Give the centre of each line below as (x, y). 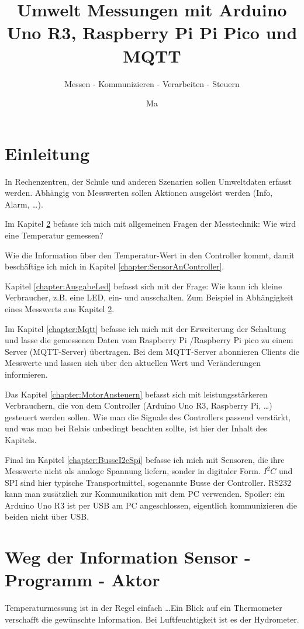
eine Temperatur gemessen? (54, 235)
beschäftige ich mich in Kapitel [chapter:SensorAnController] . (115, 266)
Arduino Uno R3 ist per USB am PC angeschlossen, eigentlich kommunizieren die (151, 505)
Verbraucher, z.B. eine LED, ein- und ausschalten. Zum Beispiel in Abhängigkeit (149, 297)
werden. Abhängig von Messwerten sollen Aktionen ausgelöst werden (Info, (139, 193)
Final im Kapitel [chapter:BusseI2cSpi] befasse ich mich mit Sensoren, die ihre (145, 459)
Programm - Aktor (82, 580)
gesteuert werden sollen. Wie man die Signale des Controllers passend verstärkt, (148, 417)
